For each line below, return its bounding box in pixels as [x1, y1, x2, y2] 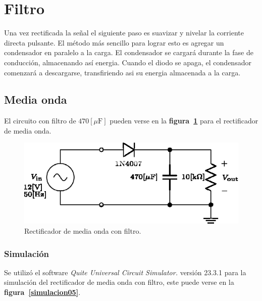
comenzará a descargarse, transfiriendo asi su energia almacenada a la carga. [4, 67, 241, 77]
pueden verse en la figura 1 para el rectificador [110, 115, 258, 126]
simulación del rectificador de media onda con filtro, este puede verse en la [4, 277, 234, 287]
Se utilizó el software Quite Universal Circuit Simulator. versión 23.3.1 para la [4, 267, 246, 277]
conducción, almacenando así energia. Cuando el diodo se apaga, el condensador [4, 57, 251, 67]
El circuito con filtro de [4, 115, 76, 126]
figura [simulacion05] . [4, 287, 81, 297]
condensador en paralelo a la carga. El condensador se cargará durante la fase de [4, 47, 253, 58]
